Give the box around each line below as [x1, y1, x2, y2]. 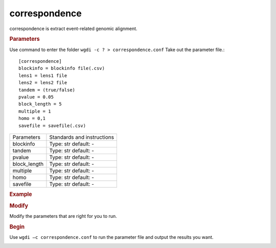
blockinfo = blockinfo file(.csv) [18, 65, 105, 71]
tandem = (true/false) [18, 87, 76, 93]
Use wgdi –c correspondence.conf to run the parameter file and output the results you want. [9, 234, 214, 240]
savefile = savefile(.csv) [18, 122, 86, 129]
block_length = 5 [18, 101, 62, 107]
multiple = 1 [18, 108, 51, 114]
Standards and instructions [49, 133, 114, 140]
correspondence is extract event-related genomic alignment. [9, 26, 137, 32]
